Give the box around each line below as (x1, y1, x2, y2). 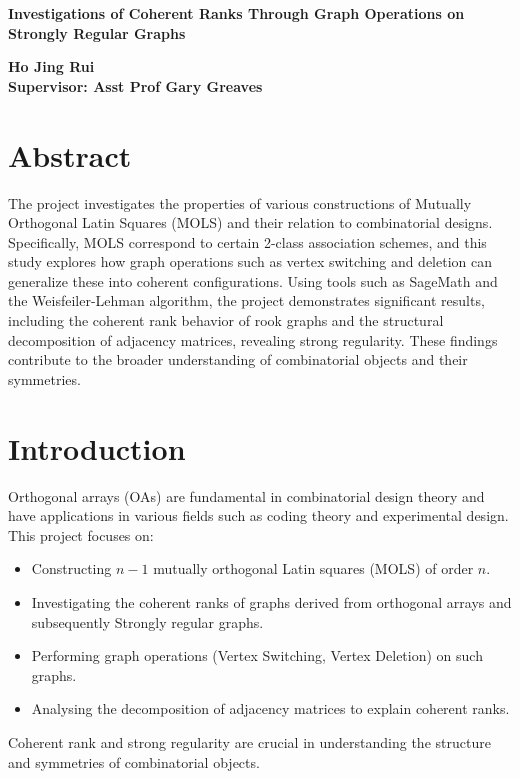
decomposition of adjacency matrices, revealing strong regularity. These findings (8, 329, 498, 350)
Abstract (8, 134, 132, 175)
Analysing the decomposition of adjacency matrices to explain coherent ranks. (31, 698, 510, 719)
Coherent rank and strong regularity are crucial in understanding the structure (8, 731, 491, 752)
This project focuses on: (8, 524, 154, 545)
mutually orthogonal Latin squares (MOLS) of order (153, 558, 474, 579)
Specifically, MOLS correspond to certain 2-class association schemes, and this (8, 231, 487, 252)
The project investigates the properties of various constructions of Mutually (8, 192, 472, 213)
